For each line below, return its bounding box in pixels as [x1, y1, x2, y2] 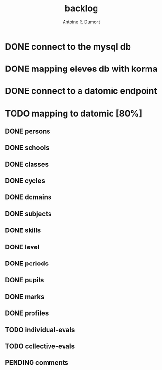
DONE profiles [5, 309, 49, 317]
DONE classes [5, 160, 49, 168]
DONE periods [5, 260, 49, 268]
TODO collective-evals [5, 342, 75, 350]
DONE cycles [5, 177, 45, 185]
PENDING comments [5, 358, 69, 367]
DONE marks [5, 292, 45, 300]
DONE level [5, 243, 40, 251]
